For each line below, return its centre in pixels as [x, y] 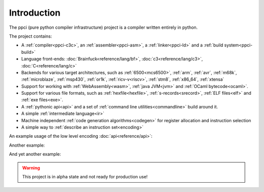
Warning [31, 168]
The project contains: [31, 36]
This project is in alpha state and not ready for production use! [85, 176]
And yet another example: [35, 154]
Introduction [35, 13]
